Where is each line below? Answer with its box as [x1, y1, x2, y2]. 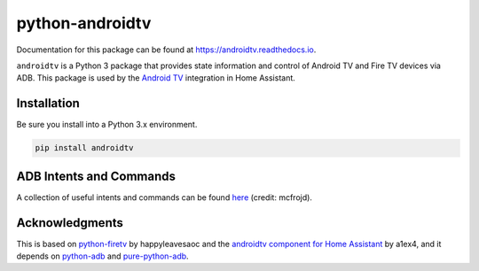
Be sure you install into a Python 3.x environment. [16, 120, 198, 130]
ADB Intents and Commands [16, 168, 177, 183]
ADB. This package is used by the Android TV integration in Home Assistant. [16, 73, 296, 83]
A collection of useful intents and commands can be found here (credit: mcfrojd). [16, 191, 312, 203]
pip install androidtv [35, 143, 134, 153]
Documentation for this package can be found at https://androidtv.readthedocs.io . [16, 44, 317, 55]
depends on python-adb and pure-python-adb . [16, 251, 190, 261]
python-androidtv [16, 13, 152, 33]
